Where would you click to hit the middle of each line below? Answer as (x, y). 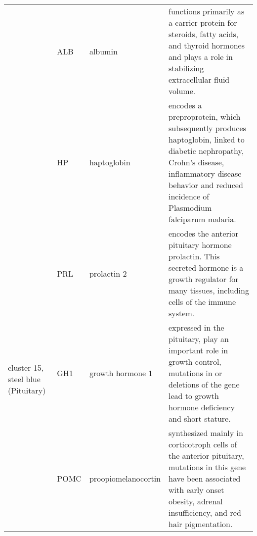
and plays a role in (201, 57)
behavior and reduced (206, 185)
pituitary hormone (200, 245)
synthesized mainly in (206, 433)
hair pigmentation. (201, 524)
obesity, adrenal (196, 501)
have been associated (205, 478)
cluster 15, (26, 367)
